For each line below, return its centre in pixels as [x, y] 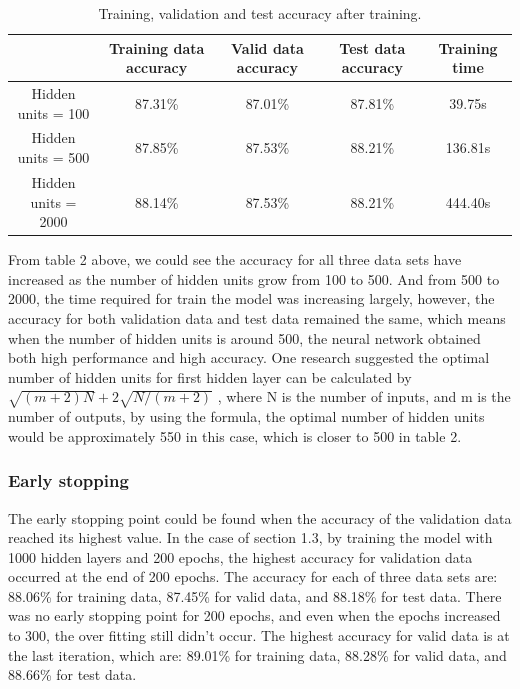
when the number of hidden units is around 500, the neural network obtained [244, 337]
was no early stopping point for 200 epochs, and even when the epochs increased [254, 615]
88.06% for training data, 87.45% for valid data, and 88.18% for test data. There [255, 595]
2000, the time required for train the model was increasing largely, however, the [251, 298]
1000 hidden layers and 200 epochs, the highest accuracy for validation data [240, 556]
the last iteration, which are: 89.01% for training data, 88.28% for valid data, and [257, 654]
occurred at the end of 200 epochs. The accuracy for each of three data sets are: [253, 576]
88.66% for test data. [72, 674]
